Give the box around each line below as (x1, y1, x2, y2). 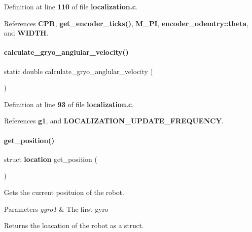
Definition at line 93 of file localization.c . (4, 99, 134, 109)
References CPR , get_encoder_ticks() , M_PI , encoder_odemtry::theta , (4, 18, 249, 28)
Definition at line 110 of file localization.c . (4, 1, 138, 11)
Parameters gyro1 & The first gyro (4, 203, 108, 214)
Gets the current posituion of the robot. (4, 187, 124, 197)
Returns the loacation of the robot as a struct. (4, 220, 144, 231)
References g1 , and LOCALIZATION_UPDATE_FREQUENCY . (4, 116, 224, 126)
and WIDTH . (4, 28, 49, 38)
